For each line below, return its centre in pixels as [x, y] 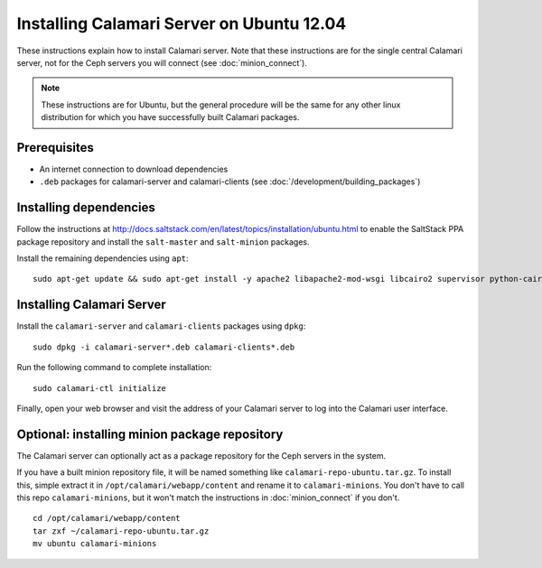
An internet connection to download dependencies [134, 169]
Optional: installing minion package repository [150, 434]
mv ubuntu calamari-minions [95, 544]
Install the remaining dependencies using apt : [103, 258]
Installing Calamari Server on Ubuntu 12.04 [182, 23]
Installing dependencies [86, 208]
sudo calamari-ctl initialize [100, 388]
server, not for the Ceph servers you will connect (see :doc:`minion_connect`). [162, 62]
